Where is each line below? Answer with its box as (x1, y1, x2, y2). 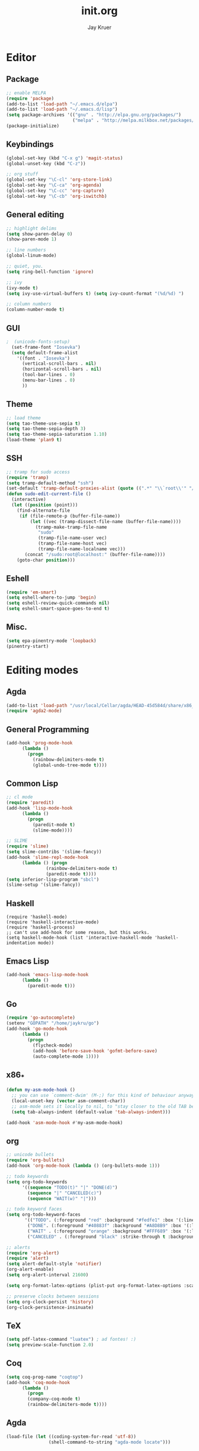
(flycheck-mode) (32, 1042, 73, 1048)
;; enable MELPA (6, 90, 46, 96)
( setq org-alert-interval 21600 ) (6, 1272, 89, 1278)
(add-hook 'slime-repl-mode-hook (6, 855, 89, 861)
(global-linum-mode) (6, 253, 57, 259)
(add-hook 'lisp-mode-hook (6, 805, 73, 811)
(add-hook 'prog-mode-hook (6, 740, 73, 746)
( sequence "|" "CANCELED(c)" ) (27, 1190, 102, 1196)
